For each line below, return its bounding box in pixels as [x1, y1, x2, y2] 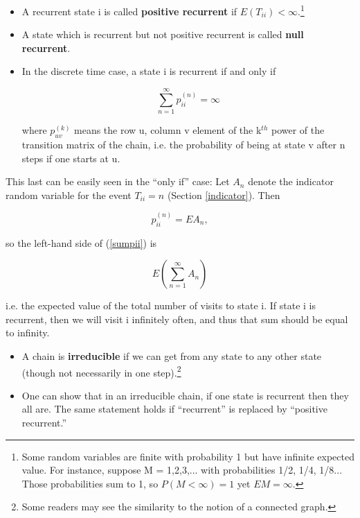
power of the [271, 123, 325, 137]
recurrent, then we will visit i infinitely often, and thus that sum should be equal [6, 311, 348, 326]
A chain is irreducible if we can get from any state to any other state [21, 348, 322, 363]
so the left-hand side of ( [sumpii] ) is [6, 235, 157, 250]
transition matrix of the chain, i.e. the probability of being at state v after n [21, 137, 345, 151]
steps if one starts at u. [21, 150, 120, 165]
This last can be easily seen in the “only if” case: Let [6, 174, 230, 189]
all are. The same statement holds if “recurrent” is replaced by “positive [21, 402, 327, 416]
